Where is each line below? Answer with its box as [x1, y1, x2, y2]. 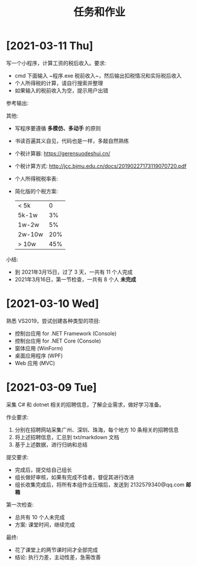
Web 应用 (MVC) [14, 359, 55, 366]
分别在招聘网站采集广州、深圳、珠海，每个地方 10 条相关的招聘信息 [14, 426, 179, 433]
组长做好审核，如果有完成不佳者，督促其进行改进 [14, 474, 134, 481]
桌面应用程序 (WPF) [14, 352, 63, 359]
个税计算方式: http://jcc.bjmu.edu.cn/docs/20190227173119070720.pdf [14, 162, 187, 170]
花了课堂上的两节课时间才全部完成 [14, 546, 98, 553]
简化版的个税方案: [14, 187, 58, 194]
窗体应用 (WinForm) [14, 344, 63, 351]
